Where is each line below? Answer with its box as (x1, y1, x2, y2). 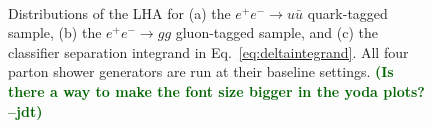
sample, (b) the (8, 22, 102, 43)
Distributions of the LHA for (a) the (8, 2, 231, 23)
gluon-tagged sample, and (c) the (175, 22, 379, 43)
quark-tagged (307, 2, 388, 23)
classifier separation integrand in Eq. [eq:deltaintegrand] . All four (8, 41, 409, 62)
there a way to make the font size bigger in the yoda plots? (8, 80, 425, 101)
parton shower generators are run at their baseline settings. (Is (8, 61, 394, 82)
